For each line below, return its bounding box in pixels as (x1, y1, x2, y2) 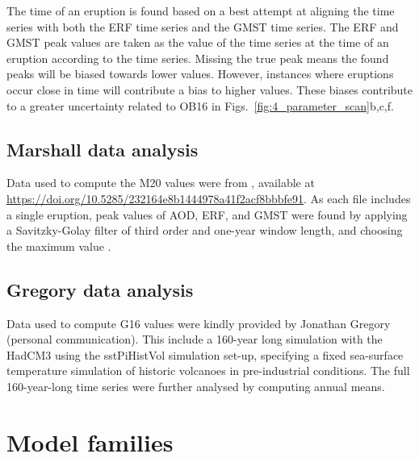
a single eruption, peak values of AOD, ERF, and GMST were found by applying (6, 206, 408, 223)
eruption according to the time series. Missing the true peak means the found (6, 49, 389, 66)
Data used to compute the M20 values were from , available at (6, 174, 315, 191)
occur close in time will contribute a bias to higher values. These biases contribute (6, 81, 413, 98)
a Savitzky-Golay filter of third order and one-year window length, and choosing (6, 222, 403, 239)
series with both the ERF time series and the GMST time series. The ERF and (6, 18, 399, 35)
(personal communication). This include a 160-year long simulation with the (6, 331, 383, 348)
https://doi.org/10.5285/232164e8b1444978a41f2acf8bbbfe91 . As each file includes (6, 189, 411, 206)
